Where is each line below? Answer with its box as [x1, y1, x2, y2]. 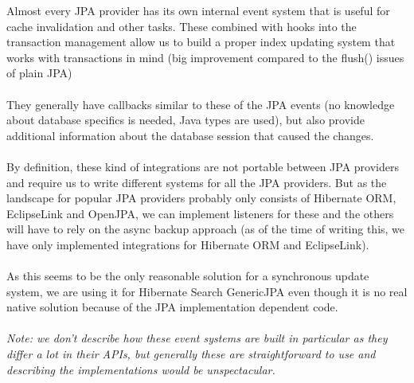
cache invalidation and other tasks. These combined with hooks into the [6, 18, 357, 34]
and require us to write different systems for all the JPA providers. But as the [6, 174, 387, 190]
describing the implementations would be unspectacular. [6, 361, 275, 377]
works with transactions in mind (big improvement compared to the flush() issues [6, 49, 404, 65]
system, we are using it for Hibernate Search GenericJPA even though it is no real [6, 283, 408, 299]
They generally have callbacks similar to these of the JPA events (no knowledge [6, 96, 395, 112]
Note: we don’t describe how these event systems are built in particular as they [6, 330, 388, 346]
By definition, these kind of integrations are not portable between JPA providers [6, 158, 399, 174]
